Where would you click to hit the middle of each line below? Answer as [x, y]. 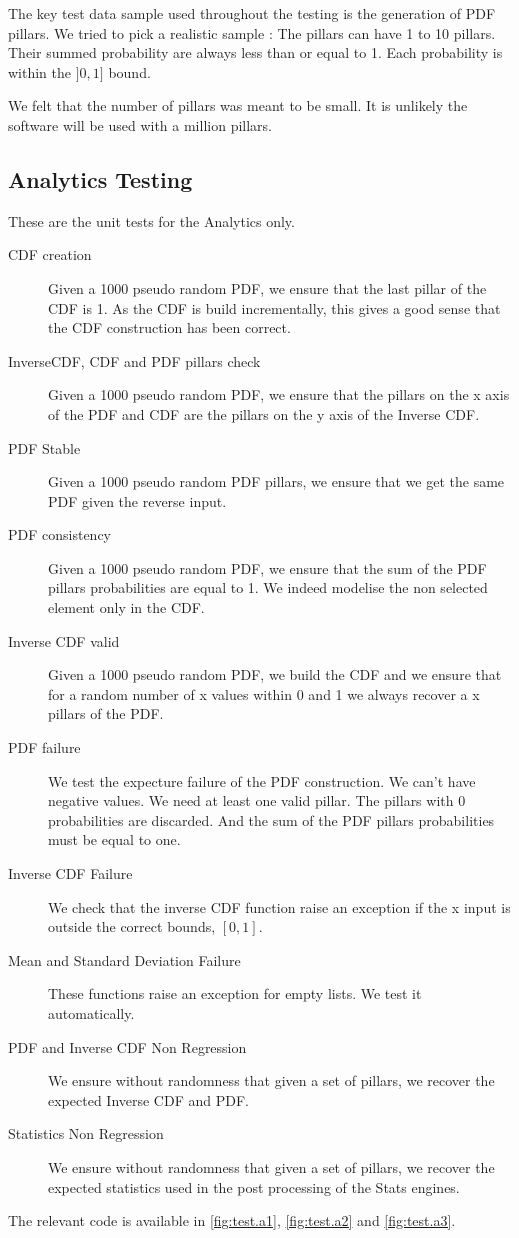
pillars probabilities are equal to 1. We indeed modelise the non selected [268, 587]
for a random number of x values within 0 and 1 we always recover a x [264, 693]
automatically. [91, 1012]
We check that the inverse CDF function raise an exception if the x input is [279, 906]
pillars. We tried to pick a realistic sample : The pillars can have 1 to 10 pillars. [252, 32]
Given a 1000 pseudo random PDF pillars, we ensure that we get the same [276, 481]
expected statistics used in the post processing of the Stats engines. [254, 1186]
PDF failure [44, 747]
